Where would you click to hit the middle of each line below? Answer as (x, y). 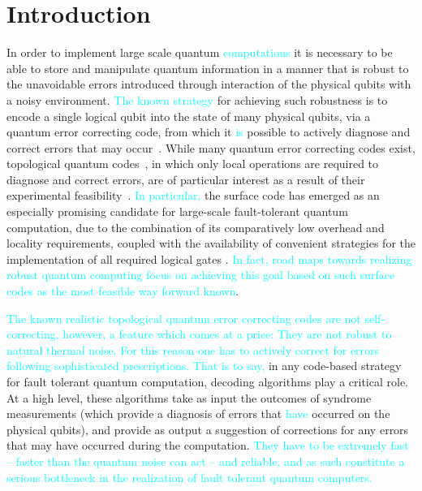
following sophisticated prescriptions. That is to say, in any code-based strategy (204, 366)
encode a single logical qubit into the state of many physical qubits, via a (189, 116)
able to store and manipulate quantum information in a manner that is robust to (208, 68)
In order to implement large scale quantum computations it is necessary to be (200, 52)
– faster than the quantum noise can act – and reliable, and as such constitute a (206, 461)
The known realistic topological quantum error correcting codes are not (184, 318)
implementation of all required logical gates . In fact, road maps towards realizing (209, 258)
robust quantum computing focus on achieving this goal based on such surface (201, 275)
